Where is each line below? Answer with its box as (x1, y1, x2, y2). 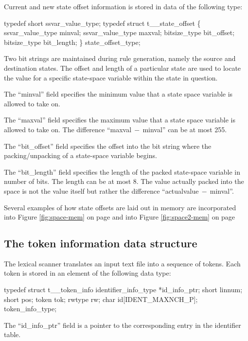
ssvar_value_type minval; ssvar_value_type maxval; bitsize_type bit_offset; (4, 27, 235, 38)
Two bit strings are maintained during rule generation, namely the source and (4, 53, 236, 63)
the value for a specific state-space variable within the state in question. (4, 72, 218, 82)
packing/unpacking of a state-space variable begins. (4, 150, 157, 160)
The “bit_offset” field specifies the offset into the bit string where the (4, 140, 212, 151)
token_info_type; (4, 303, 57, 314)
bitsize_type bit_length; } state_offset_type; (4, 37, 141, 47)
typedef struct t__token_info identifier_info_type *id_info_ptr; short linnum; (4, 284, 243, 295)
